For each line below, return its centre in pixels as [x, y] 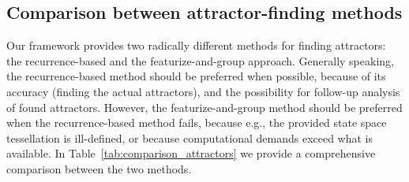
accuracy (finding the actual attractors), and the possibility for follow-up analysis [203, 91]
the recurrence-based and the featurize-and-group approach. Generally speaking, [200, 60]
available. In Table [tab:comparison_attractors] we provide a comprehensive [191, 153]
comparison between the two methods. [99, 168]
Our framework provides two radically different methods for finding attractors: [196, 45]
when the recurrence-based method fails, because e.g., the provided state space [197, 123]
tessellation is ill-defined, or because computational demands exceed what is [190, 137]
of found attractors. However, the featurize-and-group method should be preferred [204, 107]
